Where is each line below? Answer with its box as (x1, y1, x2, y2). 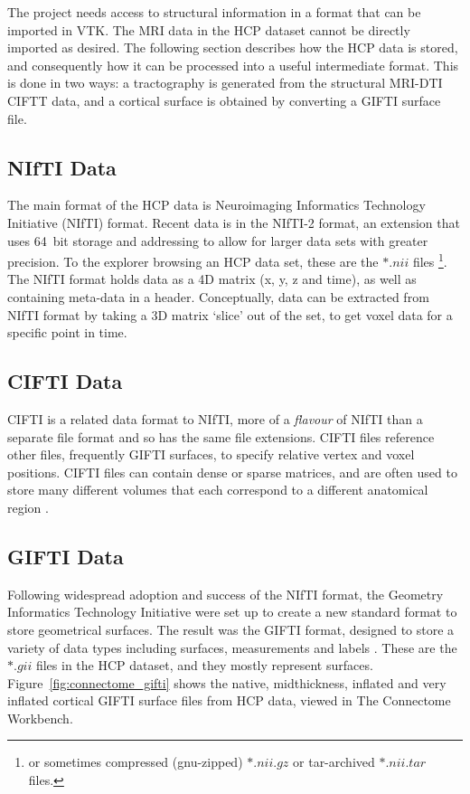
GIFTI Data (7, 542, 124, 570)
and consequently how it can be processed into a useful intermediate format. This (7, 55, 459, 74)
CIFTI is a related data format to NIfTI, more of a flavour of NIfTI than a (7, 409, 423, 428)
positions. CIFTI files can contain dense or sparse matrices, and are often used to (7, 462, 457, 481)
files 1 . (412, 250, 447, 270)
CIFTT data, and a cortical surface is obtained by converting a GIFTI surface (7, 90, 441, 109)
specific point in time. (7, 323, 127, 342)
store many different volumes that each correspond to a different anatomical (7, 480, 428, 499)
